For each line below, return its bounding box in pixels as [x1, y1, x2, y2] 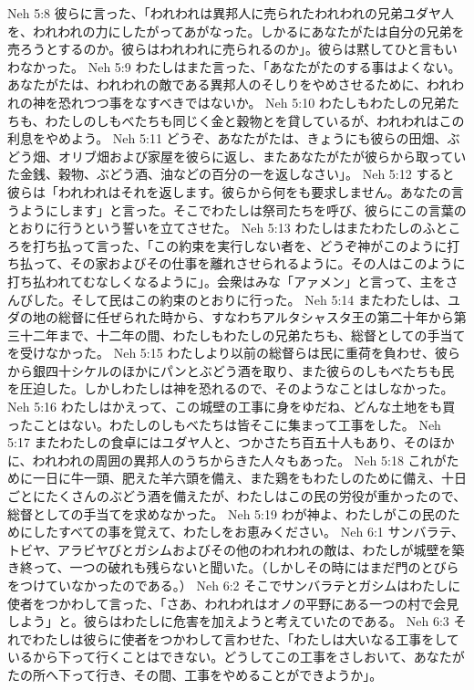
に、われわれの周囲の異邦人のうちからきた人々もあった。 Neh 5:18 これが [7, 450, 447, 469]
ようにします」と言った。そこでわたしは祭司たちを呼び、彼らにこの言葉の [19, 200, 467, 219]
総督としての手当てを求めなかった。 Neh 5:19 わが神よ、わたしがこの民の [7, 504, 448, 523]
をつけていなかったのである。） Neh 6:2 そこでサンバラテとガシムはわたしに [7, 576, 461, 594]
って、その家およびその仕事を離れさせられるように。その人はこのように [32, 254, 466, 273]
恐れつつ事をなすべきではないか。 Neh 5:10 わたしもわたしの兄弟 [57, 92, 447, 111]
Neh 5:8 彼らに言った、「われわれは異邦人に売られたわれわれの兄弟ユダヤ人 [7, 4, 454, 22]
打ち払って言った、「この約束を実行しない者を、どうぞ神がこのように [32, 235, 448, 255]
